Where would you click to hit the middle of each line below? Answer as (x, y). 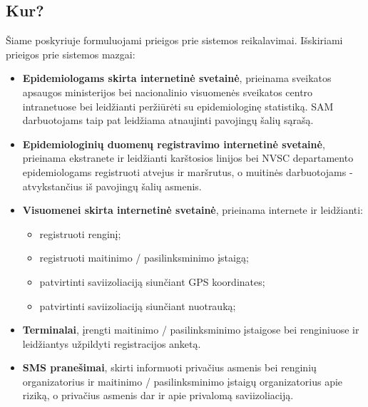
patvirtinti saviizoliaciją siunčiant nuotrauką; (138, 305)
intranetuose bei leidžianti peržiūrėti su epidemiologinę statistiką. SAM (178, 106)
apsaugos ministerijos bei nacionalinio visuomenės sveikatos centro (168, 92)
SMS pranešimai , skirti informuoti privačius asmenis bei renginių (169, 367)
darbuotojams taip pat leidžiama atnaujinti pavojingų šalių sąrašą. (168, 120)
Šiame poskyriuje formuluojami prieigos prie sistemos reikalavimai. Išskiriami (174, 40)
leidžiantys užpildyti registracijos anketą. (112, 343)
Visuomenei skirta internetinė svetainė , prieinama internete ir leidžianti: (193, 210)
